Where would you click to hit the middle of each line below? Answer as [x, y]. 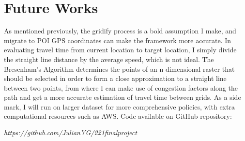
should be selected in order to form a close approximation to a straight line [115, 78]
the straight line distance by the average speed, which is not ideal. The [109, 59]
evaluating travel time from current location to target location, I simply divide [120, 50]
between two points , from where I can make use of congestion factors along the [121, 87]
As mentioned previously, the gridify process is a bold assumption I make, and [120, 31]
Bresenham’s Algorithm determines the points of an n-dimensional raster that [119, 69]
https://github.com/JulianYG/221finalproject [70, 133]
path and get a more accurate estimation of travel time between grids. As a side [122, 97]
